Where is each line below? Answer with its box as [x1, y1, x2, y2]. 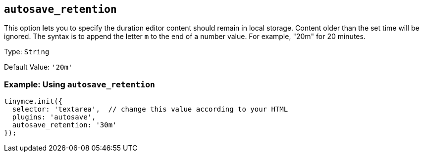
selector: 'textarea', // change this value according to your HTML [12, 105, 288, 114]
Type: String [4, 47, 50, 56]
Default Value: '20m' [4, 63, 73, 72]
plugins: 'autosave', [12, 113, 96, 121]
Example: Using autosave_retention [4, 79, 155, 89]
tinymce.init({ [4, 97, 63, 106]
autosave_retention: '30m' [12, 121, 117, 129]
